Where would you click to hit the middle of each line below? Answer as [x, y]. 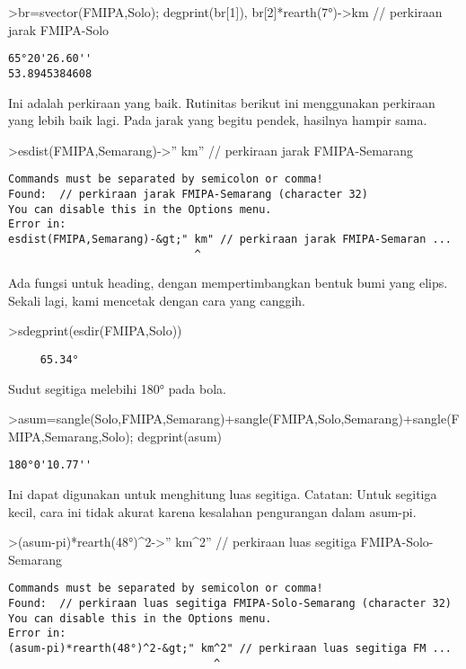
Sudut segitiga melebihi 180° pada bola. [117, 388]
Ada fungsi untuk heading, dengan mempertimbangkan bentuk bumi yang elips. [228, 283]
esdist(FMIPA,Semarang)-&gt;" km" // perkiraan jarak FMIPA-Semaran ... [230, 239]
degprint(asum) [180, 436]
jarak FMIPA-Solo [59, 29]
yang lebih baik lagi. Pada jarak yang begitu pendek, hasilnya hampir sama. [218, 120]
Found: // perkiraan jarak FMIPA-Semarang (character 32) [188, 194]
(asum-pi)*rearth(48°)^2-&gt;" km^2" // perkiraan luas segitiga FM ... [230, 649]
